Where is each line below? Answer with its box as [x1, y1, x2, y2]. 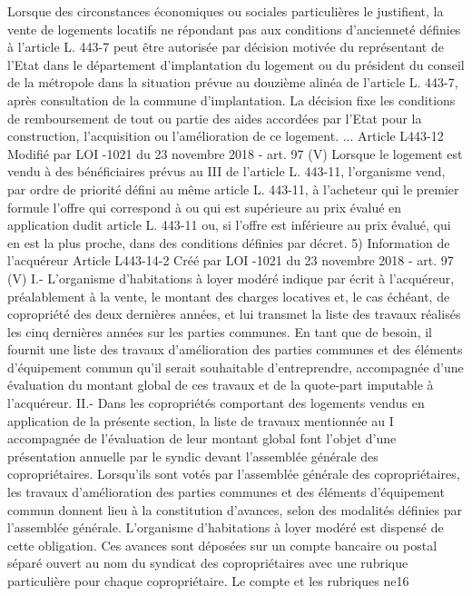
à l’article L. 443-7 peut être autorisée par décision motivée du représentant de [7, 37, 444, 56]
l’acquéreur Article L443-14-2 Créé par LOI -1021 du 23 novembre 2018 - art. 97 [7, 251, 454, 270]
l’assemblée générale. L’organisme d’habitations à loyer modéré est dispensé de [7, 518, 444, 537]
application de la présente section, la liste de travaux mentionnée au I [7, 411, 394, 430]
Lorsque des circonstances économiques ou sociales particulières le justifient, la [7, 2, 444, 20]
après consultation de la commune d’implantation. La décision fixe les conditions [7, 90, 456, 109]
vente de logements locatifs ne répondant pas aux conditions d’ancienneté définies [7, 19, 461, 38]
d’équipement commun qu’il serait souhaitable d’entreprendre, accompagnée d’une [7, 357, 464, 376]
